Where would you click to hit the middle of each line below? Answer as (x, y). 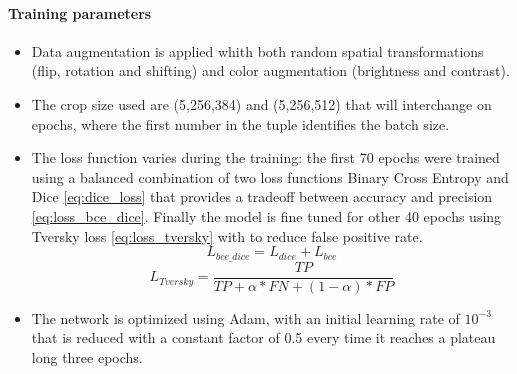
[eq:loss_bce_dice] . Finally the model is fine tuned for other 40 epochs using (266, 215)
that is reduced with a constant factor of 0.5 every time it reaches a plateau (263, 337)
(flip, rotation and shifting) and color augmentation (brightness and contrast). (270, 70)
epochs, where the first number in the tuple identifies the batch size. (240, 123)
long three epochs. (87, 356)
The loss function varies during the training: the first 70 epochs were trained (265, 157)
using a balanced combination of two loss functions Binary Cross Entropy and (270, 176)
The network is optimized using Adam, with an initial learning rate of (245, 317)
